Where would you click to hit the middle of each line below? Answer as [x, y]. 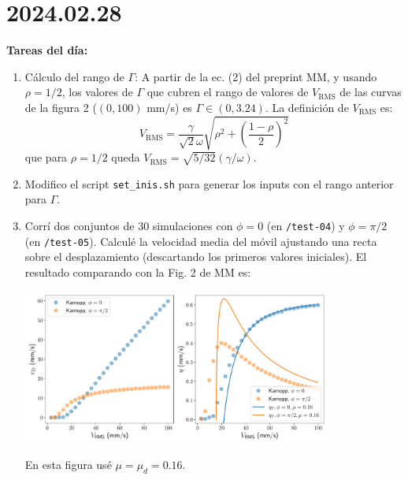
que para [46, 157]
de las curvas [371, 92]
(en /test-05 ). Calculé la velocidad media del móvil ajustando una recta [201, 241]
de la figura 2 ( [61, 107]
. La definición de [307, 107]
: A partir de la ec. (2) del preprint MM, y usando [256, 76]
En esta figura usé [68, 465]
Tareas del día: [47, 50]
